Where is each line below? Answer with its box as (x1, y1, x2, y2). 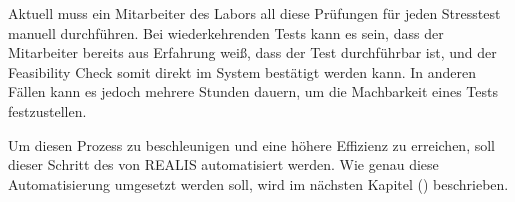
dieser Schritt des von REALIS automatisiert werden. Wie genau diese (8, 154, 439, 175)
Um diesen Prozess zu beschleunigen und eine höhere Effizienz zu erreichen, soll (8, 134, 495, 155)
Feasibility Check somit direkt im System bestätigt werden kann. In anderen (8, 61, 477, 82)
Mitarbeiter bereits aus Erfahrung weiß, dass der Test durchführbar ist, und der (8, 42, 497, 63)
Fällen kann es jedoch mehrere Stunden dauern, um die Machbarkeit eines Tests (8, 81, 498, 102)
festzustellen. (8, 100, 87, 121)
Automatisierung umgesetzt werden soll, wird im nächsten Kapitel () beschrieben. (8, 173, 509, 194)
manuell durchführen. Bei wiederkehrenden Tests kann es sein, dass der (8, 22, 444, 43)
